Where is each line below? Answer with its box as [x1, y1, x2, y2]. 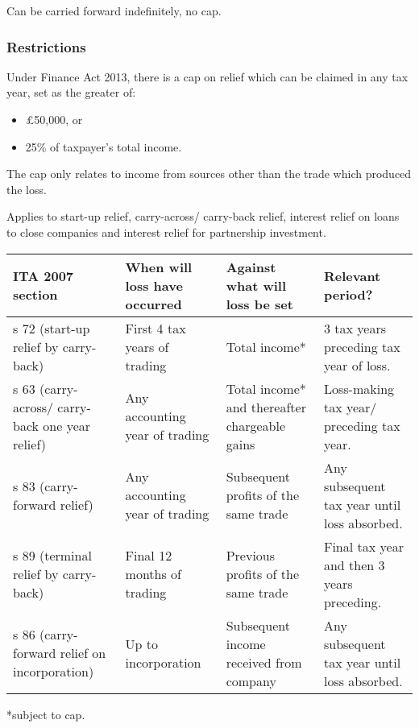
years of [125, 337, 169, 356]
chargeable [226, 416, 286, 435]
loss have [125, 275, 183, 295]
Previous [226, 546, 276, 565]
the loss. [6, 180, 47, 197]
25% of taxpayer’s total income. [25, 138, 182, 155]
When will [125, 257, 193, 276]
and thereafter [226, 397, 306, 416]
